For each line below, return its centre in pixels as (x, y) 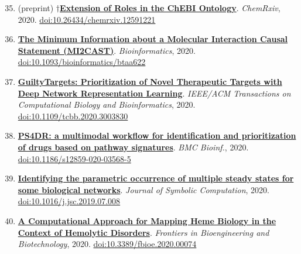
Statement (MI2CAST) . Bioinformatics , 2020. (107, 50)
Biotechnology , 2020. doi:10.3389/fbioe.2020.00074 (107, 244)
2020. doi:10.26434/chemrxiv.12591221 (87, 19)
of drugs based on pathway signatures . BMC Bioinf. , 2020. (133, 147)
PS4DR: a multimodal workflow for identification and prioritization (157, 135)
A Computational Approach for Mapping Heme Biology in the (147, 220)
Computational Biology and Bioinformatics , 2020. (107, 104)
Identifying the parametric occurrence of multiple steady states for (156, 178)
